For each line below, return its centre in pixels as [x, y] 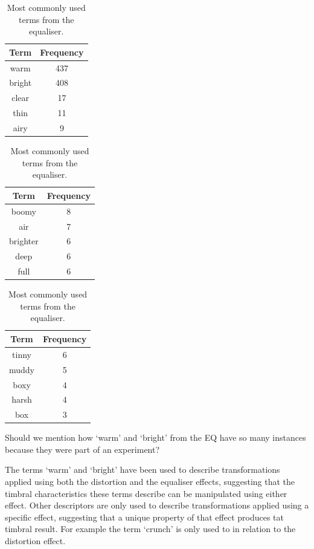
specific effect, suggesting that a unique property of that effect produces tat [145, 517]
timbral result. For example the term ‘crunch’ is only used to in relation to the [150, 529]
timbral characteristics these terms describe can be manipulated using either [146, 493]
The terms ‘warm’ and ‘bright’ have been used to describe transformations [143, 469]
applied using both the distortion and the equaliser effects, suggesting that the [150, 482]
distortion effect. [35, 541]
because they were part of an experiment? [82, 449]
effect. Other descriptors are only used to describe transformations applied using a [157, 505]
